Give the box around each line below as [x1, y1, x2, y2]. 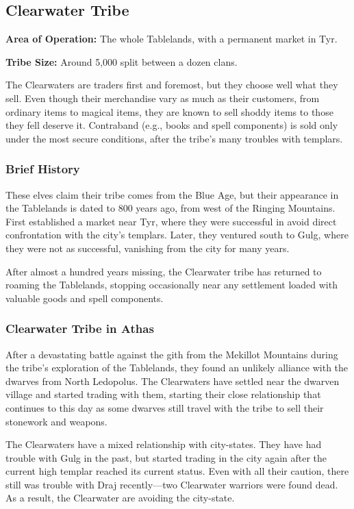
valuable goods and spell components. [5, 290, 164, 305]
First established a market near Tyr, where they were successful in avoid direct [5, 214, 337, 228]
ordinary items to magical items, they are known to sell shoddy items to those [5, 104, 333, 119]
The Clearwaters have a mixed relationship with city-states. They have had [5, 437, 322, 451]
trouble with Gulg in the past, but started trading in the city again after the [5, 450, 327, 464]
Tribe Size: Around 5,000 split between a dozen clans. [5, 54, 238, 69]
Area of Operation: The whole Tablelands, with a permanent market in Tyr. [5, 32, 338, 46]
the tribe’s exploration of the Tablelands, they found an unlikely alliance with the [5, 360, 349, 375]
